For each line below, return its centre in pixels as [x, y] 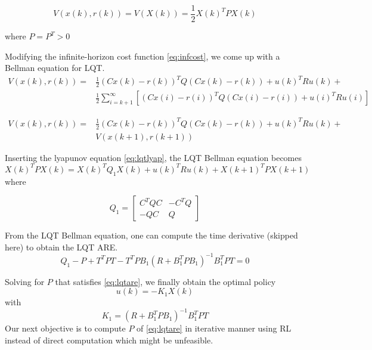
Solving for [25, 281]
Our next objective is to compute [65, 328]
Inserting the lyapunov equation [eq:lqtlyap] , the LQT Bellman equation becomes [154, 157]
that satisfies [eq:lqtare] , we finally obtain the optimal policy [165, 281]
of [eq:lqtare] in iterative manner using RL [214, 328]
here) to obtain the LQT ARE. [61, 247]
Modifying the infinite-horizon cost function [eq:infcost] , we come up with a [142, 56]
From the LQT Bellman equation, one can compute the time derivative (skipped [151, 235]
